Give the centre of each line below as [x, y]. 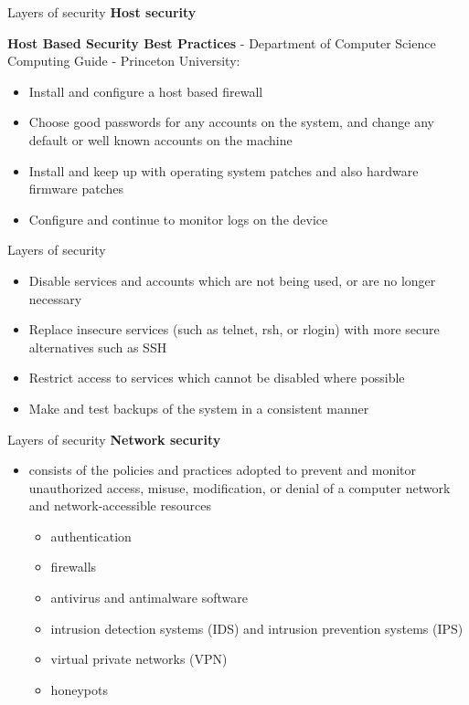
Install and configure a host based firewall [146, 91]
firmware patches [76, 189]
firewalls [74, 567]
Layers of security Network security [114, 439]
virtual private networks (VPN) [139, 659]
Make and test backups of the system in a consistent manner [199, 408]
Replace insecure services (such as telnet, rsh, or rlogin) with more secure [234, 329]
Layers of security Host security [102, 12]
